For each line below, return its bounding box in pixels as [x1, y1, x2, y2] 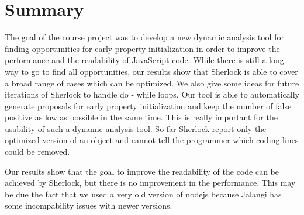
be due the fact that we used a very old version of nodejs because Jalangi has [5, 188, 282, 200]
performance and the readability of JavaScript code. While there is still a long [5, 54, 284, 66]
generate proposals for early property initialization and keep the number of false [5, 99, 292, 112]
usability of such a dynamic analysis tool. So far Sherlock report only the [5, 122, 267, 134]
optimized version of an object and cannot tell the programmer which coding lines [5, 134, 299, 146]
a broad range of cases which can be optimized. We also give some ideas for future [5, 77, 299, 89]
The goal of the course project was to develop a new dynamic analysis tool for [5, 31, 284, 43]
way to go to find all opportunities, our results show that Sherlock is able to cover [5, 65, 298, 77]
